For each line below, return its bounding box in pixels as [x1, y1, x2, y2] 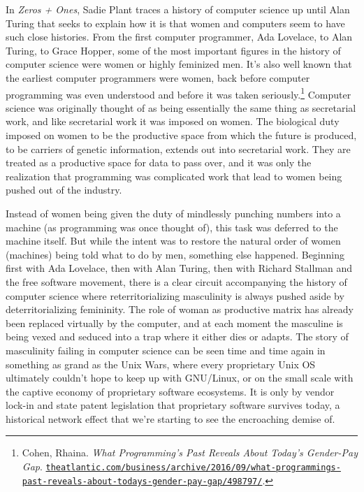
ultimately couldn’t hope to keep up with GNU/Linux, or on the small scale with [6, 370, 354, 385]
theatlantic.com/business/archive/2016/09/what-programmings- [45, 463, 341, 473]
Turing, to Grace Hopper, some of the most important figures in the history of [6, 43, 341, 57]
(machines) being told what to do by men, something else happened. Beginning [6, 247, 344, 261]
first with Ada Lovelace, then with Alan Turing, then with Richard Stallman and [6, 261, 353, 275]
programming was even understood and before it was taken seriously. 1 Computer [6, 85, 351, 101]
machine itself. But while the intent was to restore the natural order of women [6, 233, 341, 248]
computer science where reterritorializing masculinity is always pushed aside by [6, 288, 344, 303]
